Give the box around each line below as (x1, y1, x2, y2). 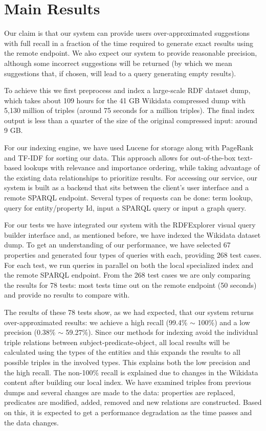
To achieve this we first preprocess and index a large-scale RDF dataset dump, (4, 85, 251, 96)
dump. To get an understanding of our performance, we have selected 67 (4, 239, 231, 250)
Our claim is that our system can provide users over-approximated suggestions (4, 28, 250, 38)
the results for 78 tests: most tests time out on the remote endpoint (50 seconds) (4, 279, 257, 290)
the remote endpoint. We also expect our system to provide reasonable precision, (4, 48, 257, 58)
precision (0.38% (4, 327, 56, 337)
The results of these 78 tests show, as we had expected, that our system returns (4, 306, 254, 317)
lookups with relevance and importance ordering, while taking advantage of (24, 162, 260, 173)
